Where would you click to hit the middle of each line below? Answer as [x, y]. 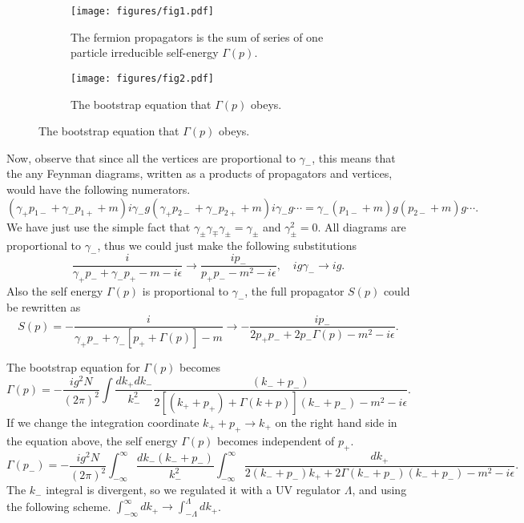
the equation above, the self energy [92, 440]
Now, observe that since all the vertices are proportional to [151, 157]
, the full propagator [294, 291]
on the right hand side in [336, 422]
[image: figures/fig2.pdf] [142, 78]
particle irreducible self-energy [145, 52]
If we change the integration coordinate [103, 422]
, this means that [354, 157]
